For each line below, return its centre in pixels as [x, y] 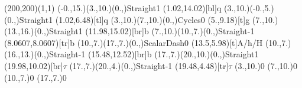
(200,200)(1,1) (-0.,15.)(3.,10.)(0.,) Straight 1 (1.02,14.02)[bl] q [113, 8]
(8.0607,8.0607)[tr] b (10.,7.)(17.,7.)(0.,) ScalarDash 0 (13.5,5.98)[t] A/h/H [134, 42]
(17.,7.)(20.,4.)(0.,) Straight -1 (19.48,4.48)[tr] [149, 65]
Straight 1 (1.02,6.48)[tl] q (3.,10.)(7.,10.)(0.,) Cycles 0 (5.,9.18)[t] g [134, 19]
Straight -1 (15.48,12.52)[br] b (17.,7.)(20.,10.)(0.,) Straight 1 [154, 54]
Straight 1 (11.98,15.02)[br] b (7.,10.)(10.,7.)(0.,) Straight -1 [152, 31]
